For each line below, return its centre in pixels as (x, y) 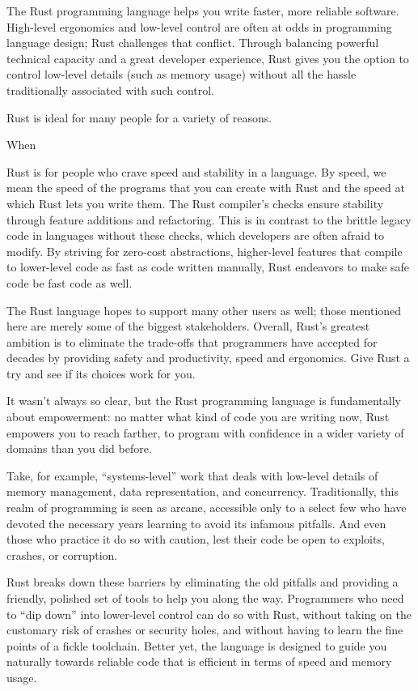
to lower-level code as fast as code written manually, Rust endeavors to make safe (208, 267)
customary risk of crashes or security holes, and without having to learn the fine (205, 630)
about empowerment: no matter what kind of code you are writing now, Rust (198, 417)
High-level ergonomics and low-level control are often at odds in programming (199, 26)
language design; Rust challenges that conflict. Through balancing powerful (193, 43)
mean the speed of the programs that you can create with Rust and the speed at (206, 188)
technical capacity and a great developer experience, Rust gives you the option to (208, 58)
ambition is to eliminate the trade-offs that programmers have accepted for (192, 341)
